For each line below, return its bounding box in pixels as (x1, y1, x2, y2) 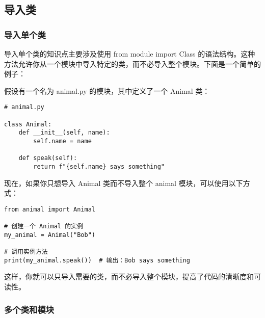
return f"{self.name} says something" (33, 163, 165, 170)
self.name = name (33, 138, 92, 145)
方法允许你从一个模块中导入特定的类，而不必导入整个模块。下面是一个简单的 (4, 58, 261, 69)
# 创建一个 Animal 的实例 (4, 223, 83, 230)
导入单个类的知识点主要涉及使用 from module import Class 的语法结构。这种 (4, 48, 255, 59)
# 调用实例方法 (4, 248, 48, 256)
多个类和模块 (4, 303, 55, 315)
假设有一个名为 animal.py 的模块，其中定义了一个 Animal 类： (4, 85, 210, 96)
